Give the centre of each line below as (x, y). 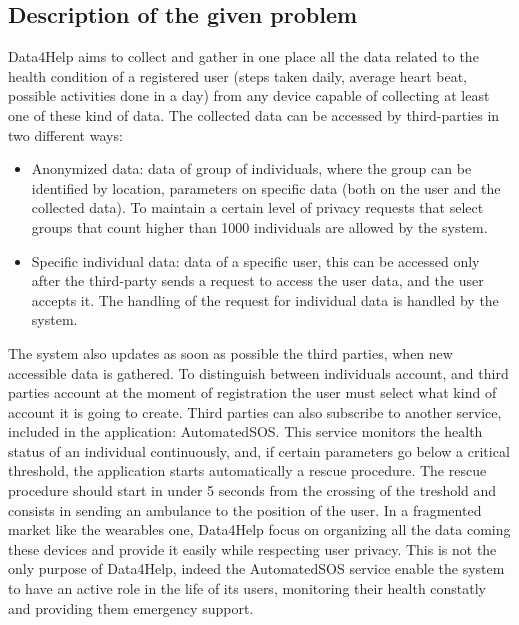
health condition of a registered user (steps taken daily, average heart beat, (238, 75)
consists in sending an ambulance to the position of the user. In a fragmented (245, 509)
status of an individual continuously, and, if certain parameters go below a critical (259, 450)
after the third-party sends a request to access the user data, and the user (257, 280)
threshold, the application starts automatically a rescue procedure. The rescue (247, 470)
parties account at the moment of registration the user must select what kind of (252, 392)
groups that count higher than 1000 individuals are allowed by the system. (259, 226)
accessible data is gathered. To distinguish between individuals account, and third (258, 372)
